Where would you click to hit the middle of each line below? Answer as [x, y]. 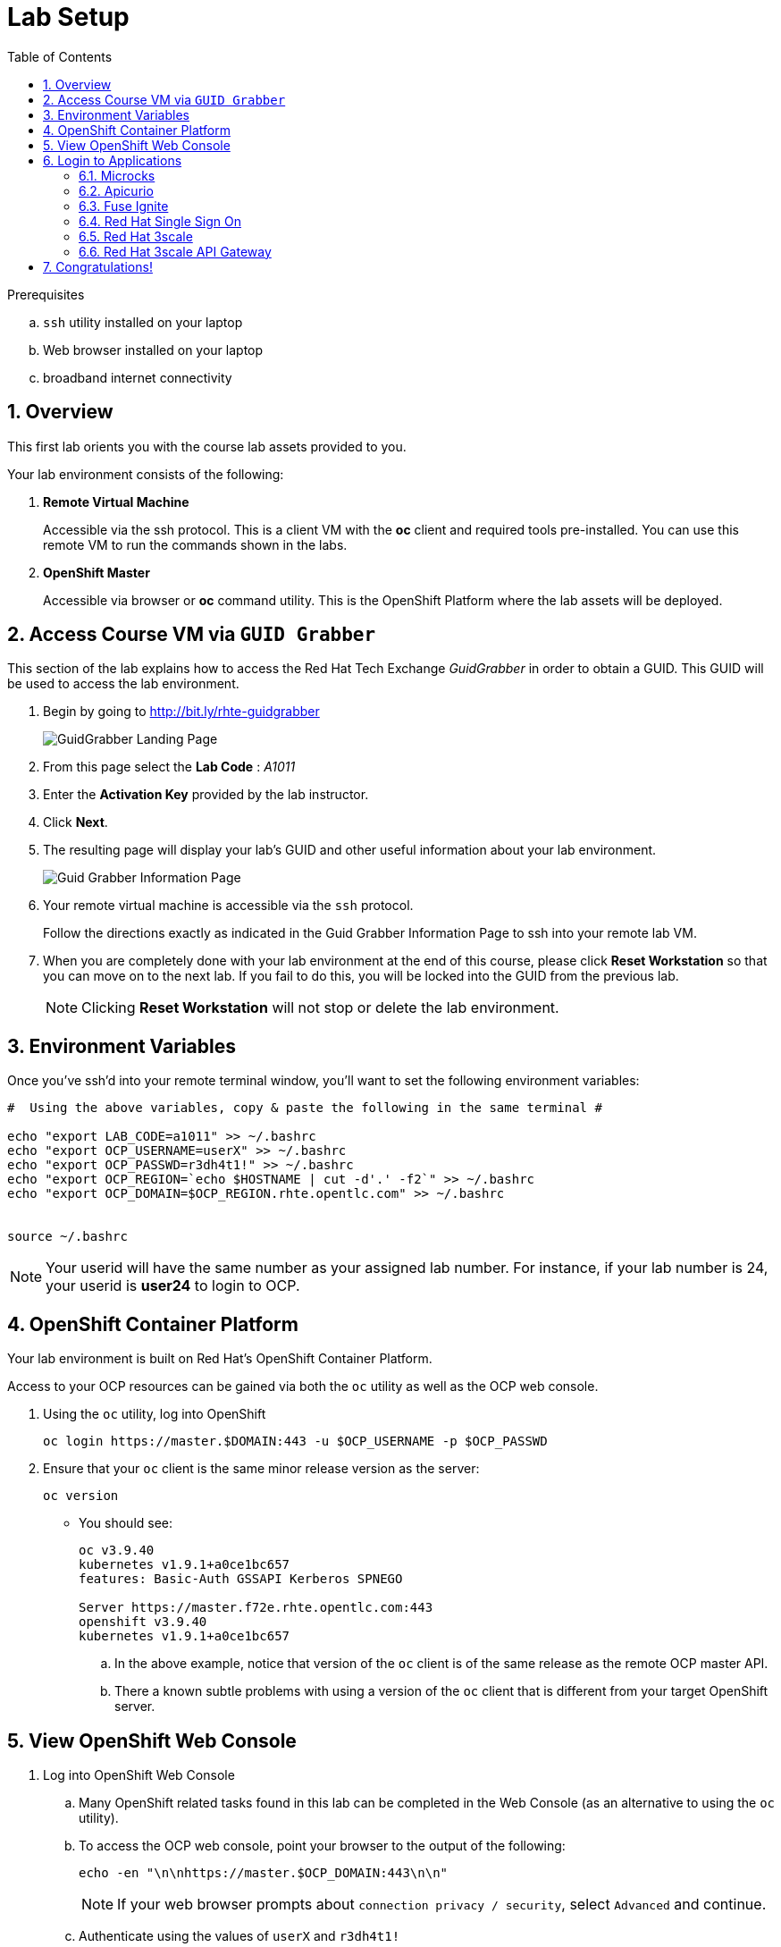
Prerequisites [46, 294]
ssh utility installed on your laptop [143, 322]
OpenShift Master [97, 572]
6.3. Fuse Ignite [124, 206]
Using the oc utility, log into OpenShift [155, 1414]
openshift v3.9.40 [143, 1622]
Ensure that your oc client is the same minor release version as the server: [261, 1469]
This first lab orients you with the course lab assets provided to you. [207, 446]
